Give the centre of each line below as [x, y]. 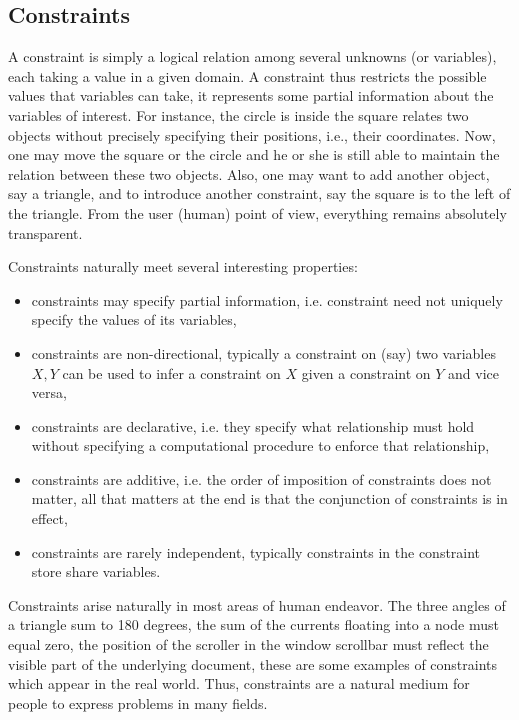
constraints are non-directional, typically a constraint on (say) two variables [263, 352]
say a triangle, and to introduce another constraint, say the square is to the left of [259, 193]
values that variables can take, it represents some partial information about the [251, 95]
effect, [49, 518]
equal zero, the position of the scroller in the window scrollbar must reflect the [248, 644]
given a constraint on [366, 372]
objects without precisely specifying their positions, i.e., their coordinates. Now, [252, 134]
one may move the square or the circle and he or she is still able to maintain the [254, 154]
